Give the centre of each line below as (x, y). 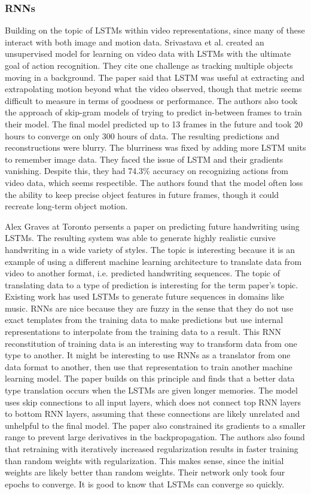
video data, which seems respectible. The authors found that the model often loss (154, 182)
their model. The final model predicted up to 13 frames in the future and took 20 (154, 123)
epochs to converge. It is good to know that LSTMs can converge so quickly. (145, 484)
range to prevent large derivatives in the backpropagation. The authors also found (155, 437)
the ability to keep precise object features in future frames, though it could (142, 194)
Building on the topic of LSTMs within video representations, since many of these (155, 30)
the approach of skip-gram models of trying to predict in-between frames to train (153, 112)
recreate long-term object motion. (66, 206)
